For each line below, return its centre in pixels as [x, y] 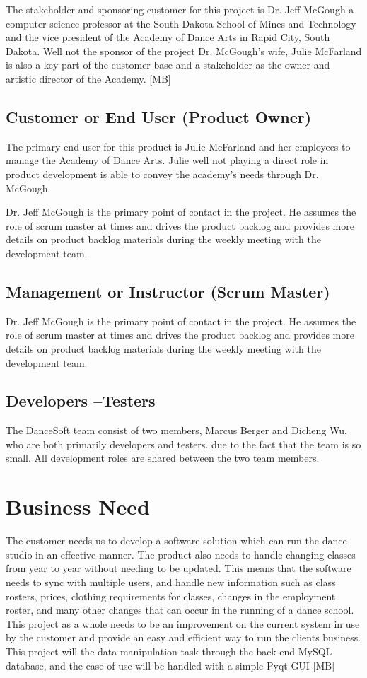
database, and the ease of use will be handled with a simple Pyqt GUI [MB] [170, 665]
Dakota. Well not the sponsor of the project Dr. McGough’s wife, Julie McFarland [184, 51]
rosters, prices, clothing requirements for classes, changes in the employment [171, 596]
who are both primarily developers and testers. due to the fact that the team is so [183, 444]
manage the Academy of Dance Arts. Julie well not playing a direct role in [167, 160]
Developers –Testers [81, 401]
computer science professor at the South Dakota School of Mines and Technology [181, 23]
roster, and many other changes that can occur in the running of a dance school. [180, 610]
